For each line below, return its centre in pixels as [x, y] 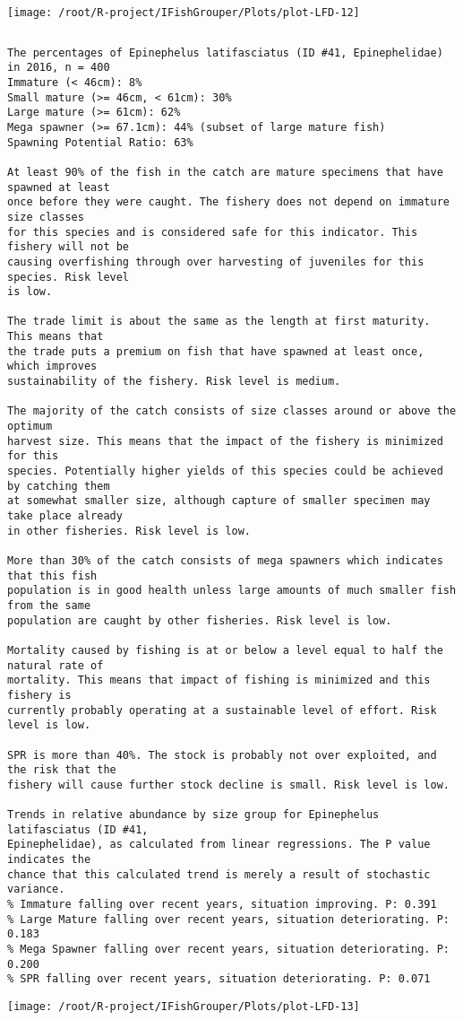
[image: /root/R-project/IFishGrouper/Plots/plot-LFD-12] [184, 13]
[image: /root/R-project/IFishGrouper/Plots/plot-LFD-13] [184, 1007]
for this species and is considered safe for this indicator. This [213, 232]
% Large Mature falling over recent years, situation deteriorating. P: [228, 919]
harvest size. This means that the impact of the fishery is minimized [225, 441]
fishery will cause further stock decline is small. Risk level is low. [228, 785]
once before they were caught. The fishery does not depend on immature [228, 202]
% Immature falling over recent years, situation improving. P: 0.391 [222, 905]
